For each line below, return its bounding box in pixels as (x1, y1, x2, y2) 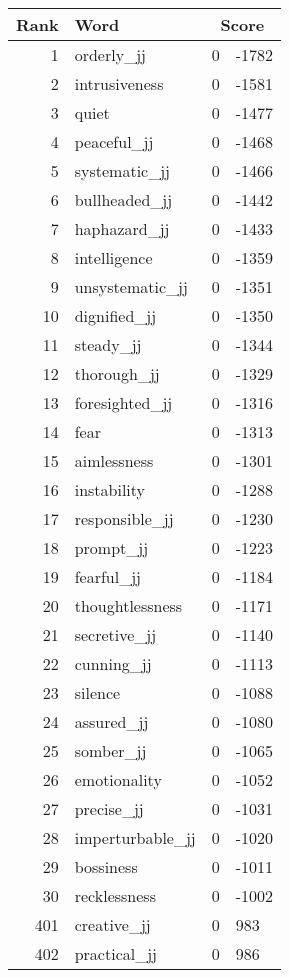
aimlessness (74, 449, 154, 472)
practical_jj (74, 942, 157, 965)
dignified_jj (74, 304, 157, 327)
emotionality (74, 768, 162, 791)
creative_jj (74, 913, 151, 936)
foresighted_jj (74, 391, 173, 414)
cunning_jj (74, 652, 152, 675)
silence (74, 681, 121, 704)
